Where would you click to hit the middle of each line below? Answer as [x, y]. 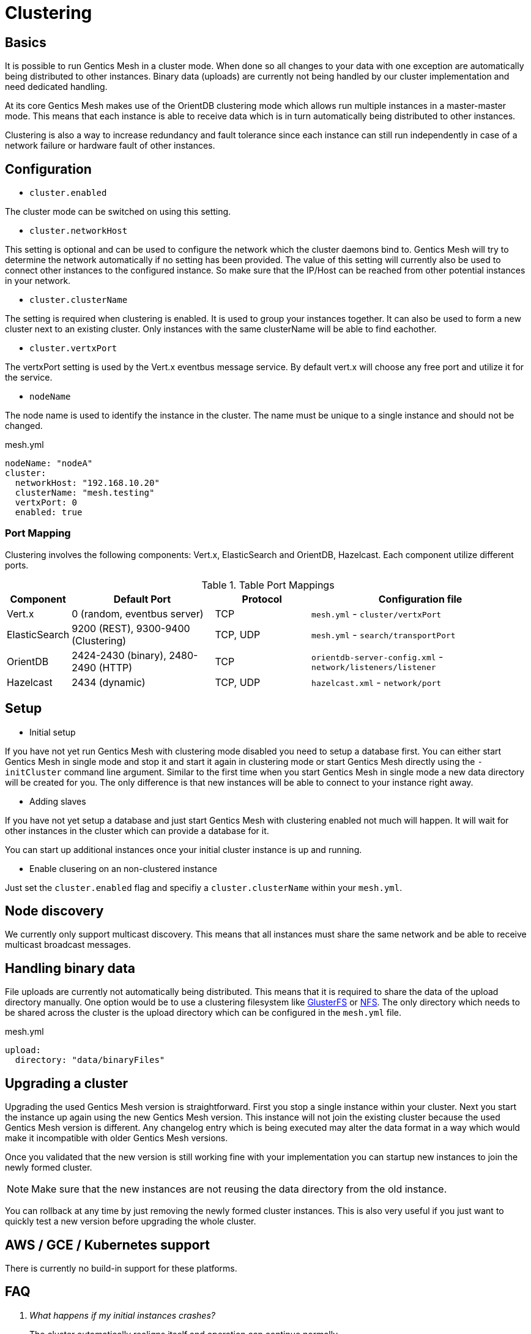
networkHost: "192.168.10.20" [87, 483]
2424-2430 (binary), [119, 655]
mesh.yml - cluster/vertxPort [377, 613]
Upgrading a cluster [67, 1083]
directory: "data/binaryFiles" [90, 1060]
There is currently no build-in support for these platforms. [121, 1268]
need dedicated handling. [56, 87]
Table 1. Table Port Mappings [268, 585]
